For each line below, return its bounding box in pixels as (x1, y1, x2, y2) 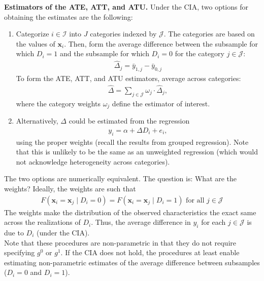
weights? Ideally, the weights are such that (4, 183, 136, 193)
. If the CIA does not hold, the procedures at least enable (60, 247, 240, 258)
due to (4, 227, 24, 237)
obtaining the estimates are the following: (4, 11, 133, 22)
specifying (4, 247, 35, 258)
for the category (175, 48, 224, 59)
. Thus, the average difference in (91, 217, 191, 227)
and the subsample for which (59, 48, 149, 59)
